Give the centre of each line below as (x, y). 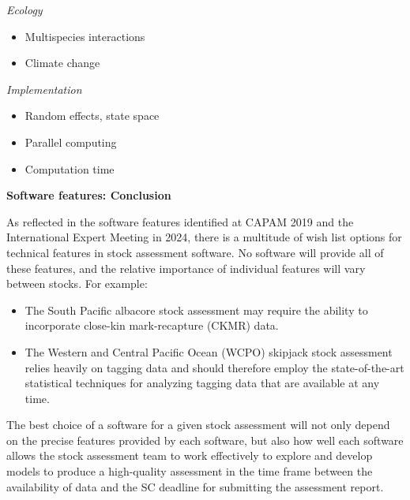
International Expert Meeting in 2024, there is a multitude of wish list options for (204, 237)
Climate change (62, 63)
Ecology (24, 9)
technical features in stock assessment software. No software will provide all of (195, 252)
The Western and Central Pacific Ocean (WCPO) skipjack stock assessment (209, 351)
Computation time (70, 168)
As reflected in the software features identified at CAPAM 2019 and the (180, 221)
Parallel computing (71, 142)
